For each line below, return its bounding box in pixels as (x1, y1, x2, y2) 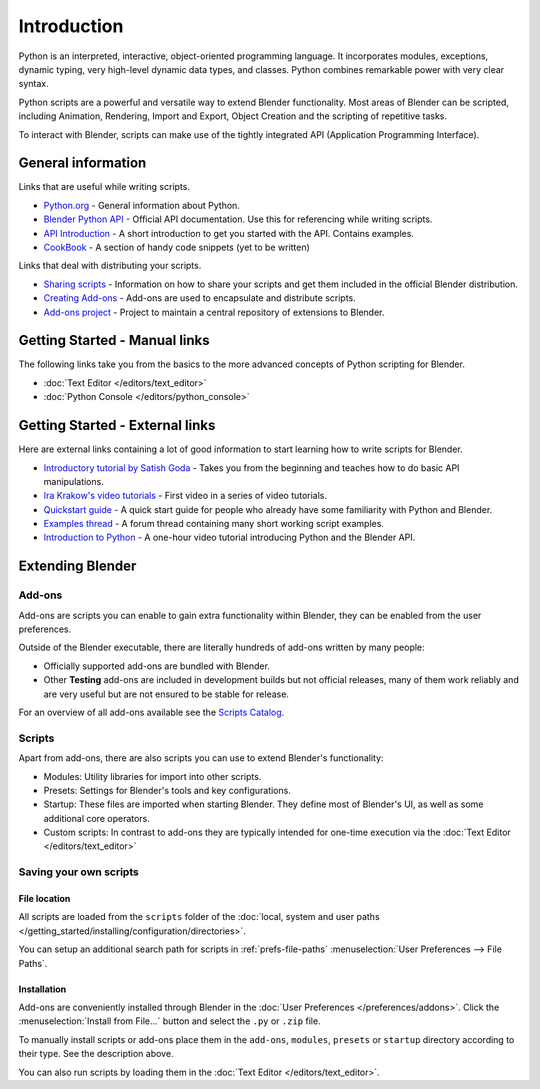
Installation (18, 983, 67, 995)
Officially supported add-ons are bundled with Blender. (43, 660, 270, 672)
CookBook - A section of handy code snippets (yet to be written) (43, 241, 310, 253)
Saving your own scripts (18, 865, 139, 879)
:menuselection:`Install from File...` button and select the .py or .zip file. (18, 1015, 321, 1027)
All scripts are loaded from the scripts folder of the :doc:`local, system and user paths (18, 911, 380, 923)
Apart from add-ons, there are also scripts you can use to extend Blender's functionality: (18, 752, 384, 764)
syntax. (18, 78, 49, 90)
